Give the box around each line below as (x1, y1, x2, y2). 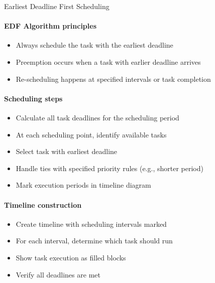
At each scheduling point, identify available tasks (16, 129, 167, 139)
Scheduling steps (4, 93, 63, 103)
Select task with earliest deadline (16, 146, 118, 157)
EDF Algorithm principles (4, 21, 97, 31)
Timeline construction (4, 199, 82, 210)
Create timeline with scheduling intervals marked (16, 218, 167, 229)
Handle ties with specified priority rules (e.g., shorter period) (16, 163, 203, 173)
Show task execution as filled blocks (16, 252, 126, 262)
